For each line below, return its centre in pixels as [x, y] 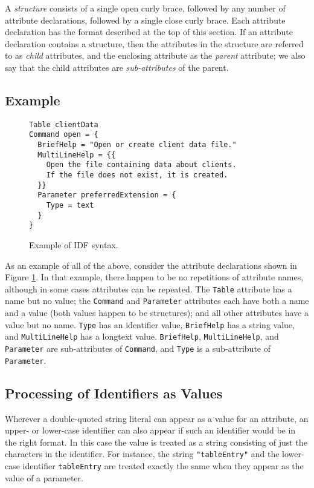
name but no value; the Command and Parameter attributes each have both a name [157, 301]
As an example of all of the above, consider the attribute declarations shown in [151, 265]
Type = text [70, 206]
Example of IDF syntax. [74, 244]
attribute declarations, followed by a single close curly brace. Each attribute [145, 20]
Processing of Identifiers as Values [114, 393]
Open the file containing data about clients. [141, 165]
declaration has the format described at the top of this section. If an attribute [149, 32]
